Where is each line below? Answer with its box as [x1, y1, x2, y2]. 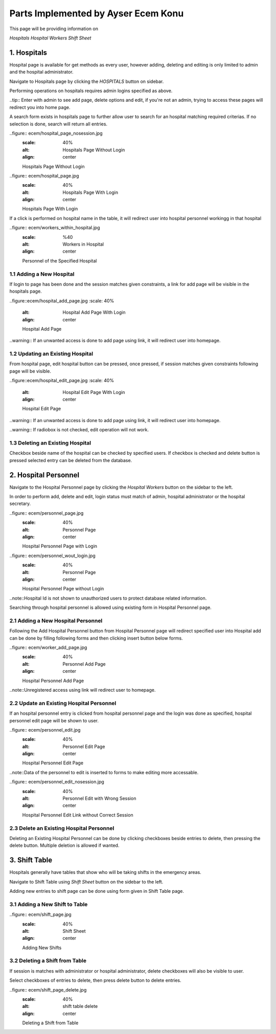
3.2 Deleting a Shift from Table [9, 957, 87, 964]
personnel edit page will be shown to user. [9, 717, 99, 723]
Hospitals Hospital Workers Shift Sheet [9, 35, 91, 41]
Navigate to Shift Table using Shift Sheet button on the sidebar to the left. [9, 878, 164, 885]
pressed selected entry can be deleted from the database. [9, 457, 132, 463]
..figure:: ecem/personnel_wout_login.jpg [9, 553, 96, 559]
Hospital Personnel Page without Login [22, 586, 104, 592]
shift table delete [62, 1003, 98, 1009]
